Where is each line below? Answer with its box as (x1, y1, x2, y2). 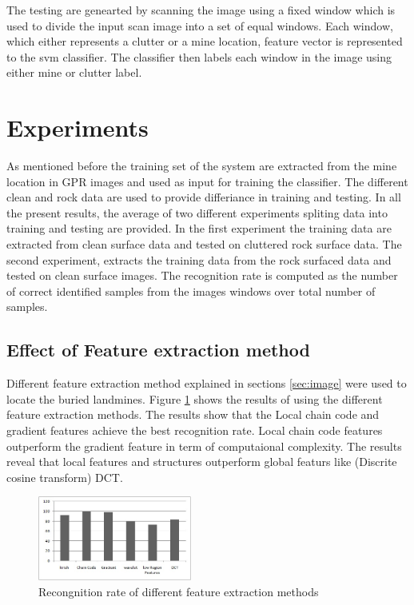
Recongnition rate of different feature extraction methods (38, 583, 319, 599)
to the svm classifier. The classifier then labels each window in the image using (6, 48, 392, 65)
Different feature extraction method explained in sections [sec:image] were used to (6, 375, 407, 392)
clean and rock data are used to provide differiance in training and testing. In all (6, 189, 401, 205)
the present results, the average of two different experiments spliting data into (6, 204, 388, 221)
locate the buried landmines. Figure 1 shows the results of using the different (6, 390, 383, 407)
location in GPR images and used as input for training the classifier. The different (6, 173, 408, 189)
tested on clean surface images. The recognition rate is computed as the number (6, 267, 398, 284)
